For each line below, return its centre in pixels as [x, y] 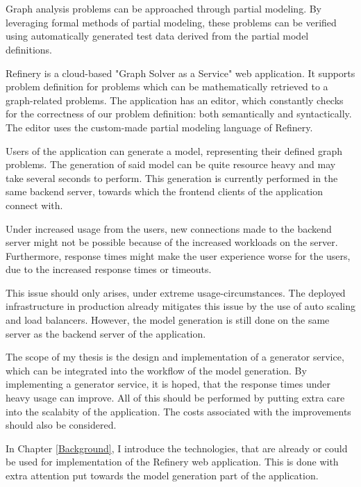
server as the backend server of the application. [106, 333]
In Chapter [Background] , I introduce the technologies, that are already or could [177, 448]
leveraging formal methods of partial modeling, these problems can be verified [171, 22]
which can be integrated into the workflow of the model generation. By [156, 370]
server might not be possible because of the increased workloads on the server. [172, 242]
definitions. [29, 49]
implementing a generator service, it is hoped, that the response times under [168, 384]
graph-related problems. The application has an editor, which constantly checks [175, 100]
